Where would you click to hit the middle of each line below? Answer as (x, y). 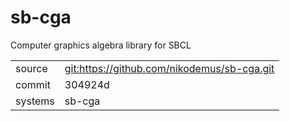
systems (35, 101)
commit (33, 84)
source (31, 68)
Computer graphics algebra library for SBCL (101, 45)
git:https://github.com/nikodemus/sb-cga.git (169, 68)
